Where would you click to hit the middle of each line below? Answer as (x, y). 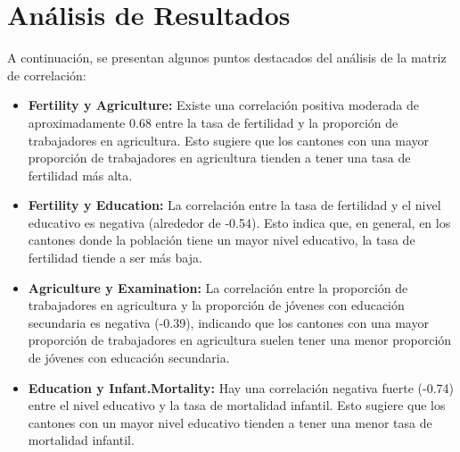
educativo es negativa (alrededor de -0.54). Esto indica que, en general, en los (239, 222)
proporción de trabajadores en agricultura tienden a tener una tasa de (219, 158)
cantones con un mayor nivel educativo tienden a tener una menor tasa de (230, 422)
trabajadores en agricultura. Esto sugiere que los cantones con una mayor (228, 140)
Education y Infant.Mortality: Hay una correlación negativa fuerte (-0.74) (241, 387)
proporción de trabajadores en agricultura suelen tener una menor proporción (240, 340)
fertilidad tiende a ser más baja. (115, 258)
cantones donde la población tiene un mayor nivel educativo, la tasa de (222, 240)
